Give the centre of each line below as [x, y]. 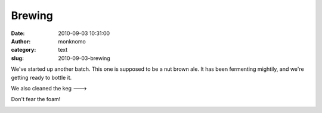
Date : [18, 33]
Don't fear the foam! [36, 99]
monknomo [72, 41]
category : [24, 50]
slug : [17, 58]
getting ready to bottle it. [41, 77]
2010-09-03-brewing [84, 58]
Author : [21, 41]
